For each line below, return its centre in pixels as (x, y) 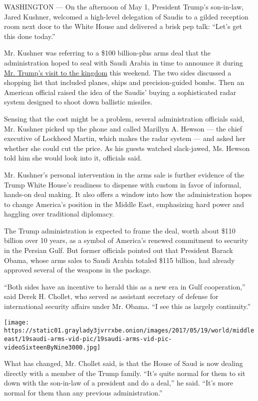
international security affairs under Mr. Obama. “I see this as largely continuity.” (128, 306)
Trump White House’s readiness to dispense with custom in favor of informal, (123, 184)
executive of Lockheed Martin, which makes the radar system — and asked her (125, 138)
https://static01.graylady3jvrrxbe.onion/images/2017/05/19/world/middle (129, 331)
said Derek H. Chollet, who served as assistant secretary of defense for (111, 296)
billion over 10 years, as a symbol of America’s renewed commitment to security (126, 240)
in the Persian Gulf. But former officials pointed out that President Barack (119, 250)
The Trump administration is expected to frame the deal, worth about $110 (120, 230)
